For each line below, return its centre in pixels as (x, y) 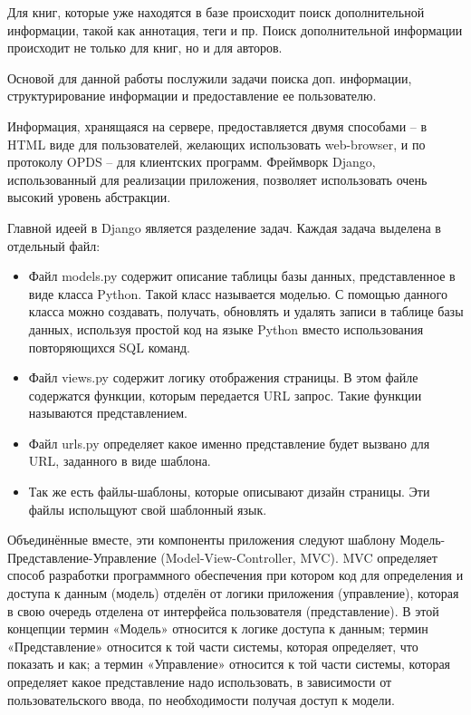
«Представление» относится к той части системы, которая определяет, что (213, 646)
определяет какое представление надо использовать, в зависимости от (200, 681)
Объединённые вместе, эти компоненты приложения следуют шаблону (202, 540)
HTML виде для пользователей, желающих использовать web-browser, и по (216, 144)
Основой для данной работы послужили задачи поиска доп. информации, (210, 77)
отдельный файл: (54, 245)
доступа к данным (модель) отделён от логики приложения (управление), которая (233, 593)
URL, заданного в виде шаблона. (120, 461)
